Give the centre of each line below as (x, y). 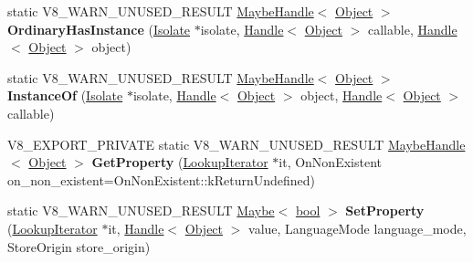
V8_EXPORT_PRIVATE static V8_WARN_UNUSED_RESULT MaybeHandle (236, 144)
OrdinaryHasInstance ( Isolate (99, 29)
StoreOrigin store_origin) (79, 246)
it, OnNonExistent (330, 162)
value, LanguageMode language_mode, (357, 228)
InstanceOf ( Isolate (65, 95)
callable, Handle (412, 29)
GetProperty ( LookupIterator (180, 162)
